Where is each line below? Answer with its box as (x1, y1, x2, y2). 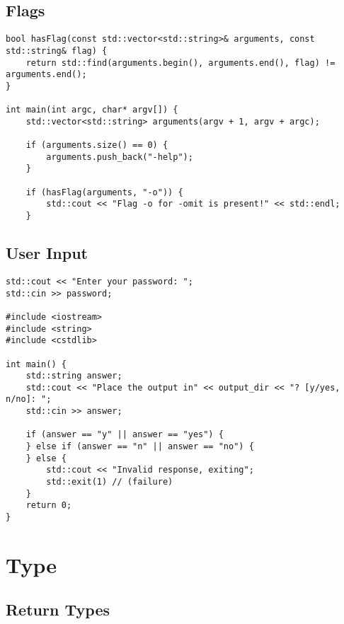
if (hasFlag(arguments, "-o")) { (25, 187, 183, 197)
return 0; (25, 500, 72, 511)
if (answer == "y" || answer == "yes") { (25, 429, 224, 440)
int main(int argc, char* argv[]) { (6, 105, 178, 115)
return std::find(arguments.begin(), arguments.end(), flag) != (25, 57, 336, 68)
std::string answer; (25, 371, 122, 381)
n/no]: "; (6, 394, 52, 405)
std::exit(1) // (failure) (46, 477, 173, 487)
